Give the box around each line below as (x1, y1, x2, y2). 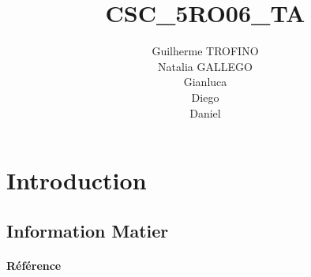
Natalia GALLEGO (158, 58, 253, 74)
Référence (6, 256, 62, 273)
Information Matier (6, 218, 169, 242)
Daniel (189, 104, 221, 121)
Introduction (6, 164, 147, 197)
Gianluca (183, 73, 227, 90)
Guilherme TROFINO (152, 43, 259, 59)
